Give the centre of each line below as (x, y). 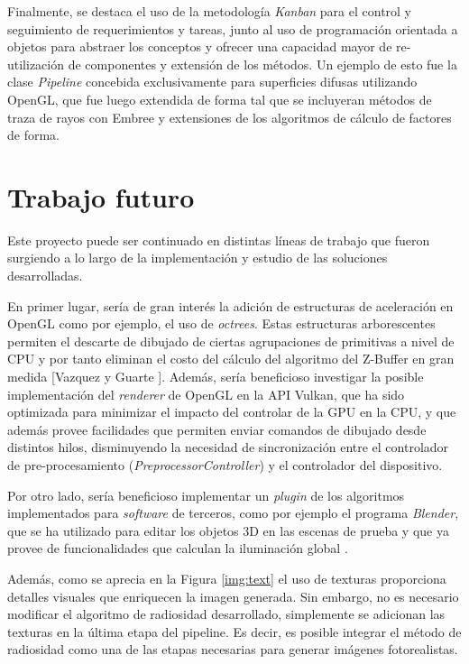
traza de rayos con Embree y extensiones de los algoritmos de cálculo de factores (230, 117)
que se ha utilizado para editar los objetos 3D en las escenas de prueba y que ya (228, 530)
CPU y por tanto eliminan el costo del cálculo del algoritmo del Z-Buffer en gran (231, 359)
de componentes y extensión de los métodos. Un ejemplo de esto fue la (262, 64)
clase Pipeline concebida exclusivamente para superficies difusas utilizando (212, 82)
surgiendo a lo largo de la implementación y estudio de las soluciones (198, 258)
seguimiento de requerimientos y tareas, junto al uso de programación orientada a (233, 28)
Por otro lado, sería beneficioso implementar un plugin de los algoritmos (206, 495)
